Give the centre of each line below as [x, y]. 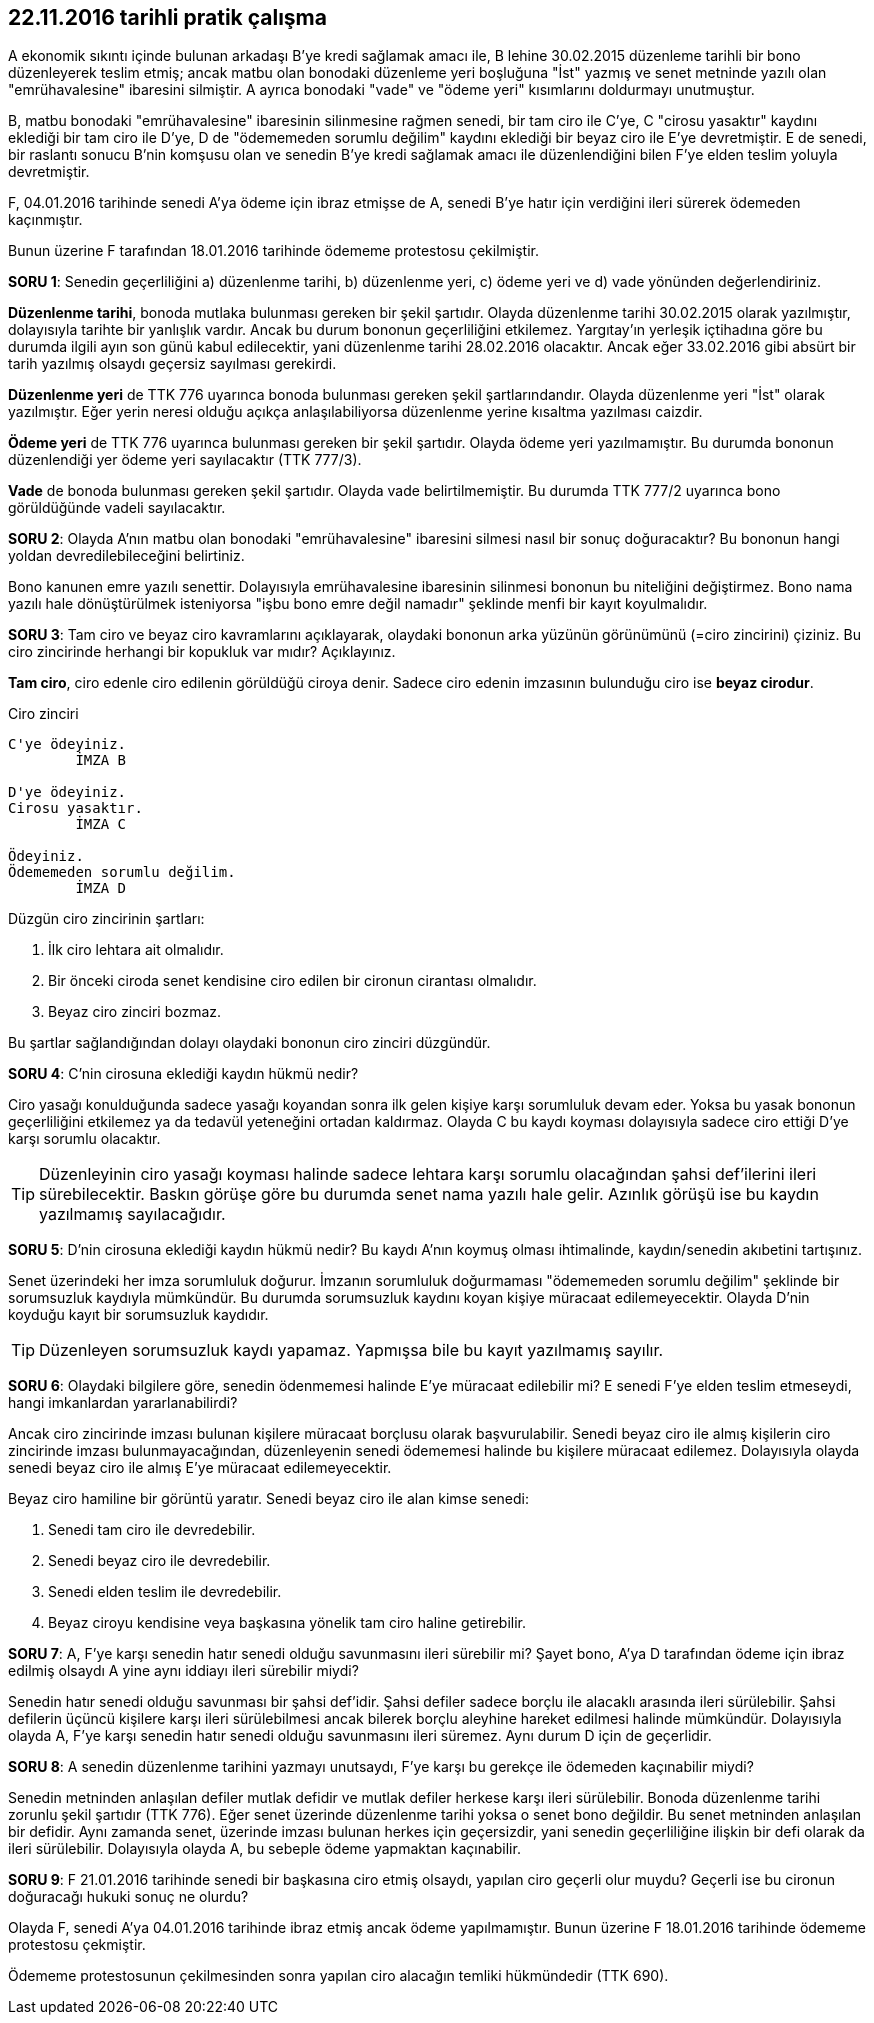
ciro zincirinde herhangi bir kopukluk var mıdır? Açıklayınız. [202, 652]
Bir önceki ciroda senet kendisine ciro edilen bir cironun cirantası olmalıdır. [292, 981]
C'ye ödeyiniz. [67, 744]
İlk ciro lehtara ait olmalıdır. [136, 950]
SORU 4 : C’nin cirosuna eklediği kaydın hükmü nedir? [183, 1074]
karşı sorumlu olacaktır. [84, 1139]
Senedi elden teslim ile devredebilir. [165, 1592]
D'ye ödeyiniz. [67, 792]
